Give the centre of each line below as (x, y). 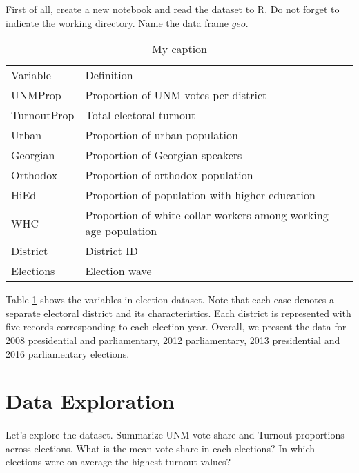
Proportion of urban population (162, 135)
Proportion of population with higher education (200, 195)
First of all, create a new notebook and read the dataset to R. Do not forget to (173, 9)
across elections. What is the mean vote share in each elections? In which (161, 448)
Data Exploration (90, 401)
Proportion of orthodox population (169, 175)
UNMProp (36, 95)
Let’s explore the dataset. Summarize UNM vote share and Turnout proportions (175, 435)
